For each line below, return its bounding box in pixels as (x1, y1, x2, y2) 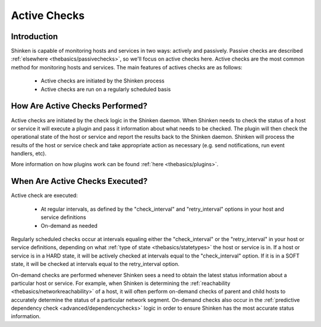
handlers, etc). (11, 150, 47, 157)
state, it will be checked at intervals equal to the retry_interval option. (11, 261, 180, 268)
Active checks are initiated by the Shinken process (40, 77, 165, 84)
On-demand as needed (40, 222, 98, 229)
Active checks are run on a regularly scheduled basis (40, 85, 171, 93)
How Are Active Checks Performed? (11, 101, 148, 111)
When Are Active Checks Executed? (11, 176, 148, 186)
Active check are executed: (11, 192, 78, 199)
